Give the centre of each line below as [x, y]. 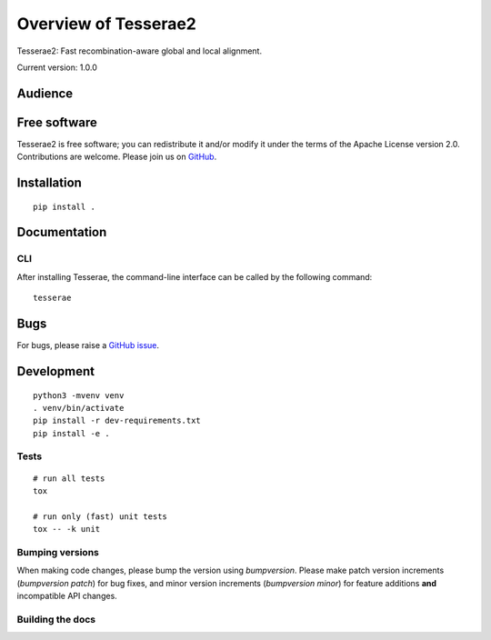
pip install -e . [71, 433]
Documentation [62, 232]
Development [56, 371]
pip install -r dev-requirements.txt [117, 421]
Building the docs [56, 619]
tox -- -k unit [67, 529]
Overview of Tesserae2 [107, 24]
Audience [45, 93]
